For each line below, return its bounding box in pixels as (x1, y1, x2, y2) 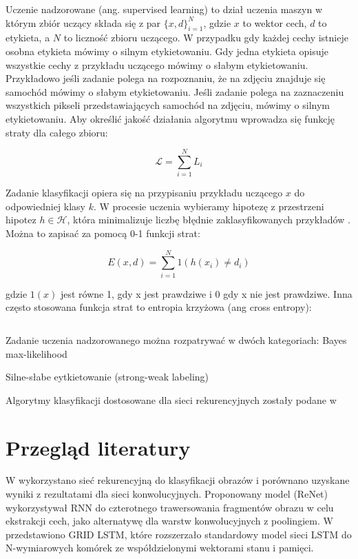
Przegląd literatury (6, 433, 191, 461)
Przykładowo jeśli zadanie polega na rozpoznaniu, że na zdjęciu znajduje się (6, 71, 326, 85)
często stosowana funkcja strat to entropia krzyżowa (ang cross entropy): (6, 300, 312, 314)
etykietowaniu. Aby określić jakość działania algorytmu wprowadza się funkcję (6, 111, 335, 125)
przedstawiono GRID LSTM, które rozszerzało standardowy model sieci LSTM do (6, 527, 352, 541)
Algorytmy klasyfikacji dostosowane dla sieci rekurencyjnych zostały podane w (6, 392, 337, 407)
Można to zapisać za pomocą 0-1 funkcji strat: (6, 226, 200, 241)
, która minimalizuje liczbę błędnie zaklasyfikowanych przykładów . (67, 212, 350, 227)
